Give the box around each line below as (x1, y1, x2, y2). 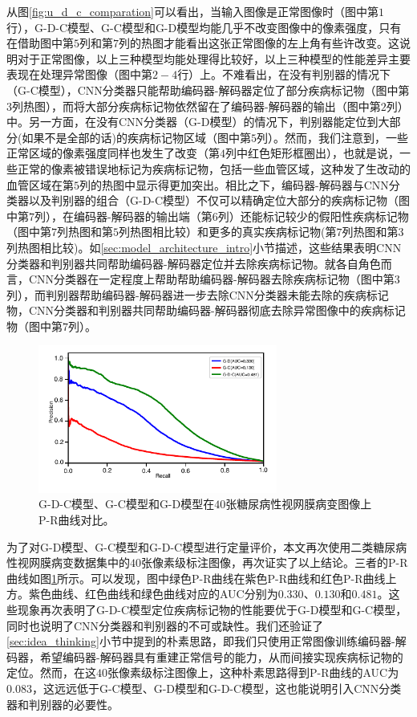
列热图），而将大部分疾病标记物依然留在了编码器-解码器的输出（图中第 (12, 97, 381, 114)
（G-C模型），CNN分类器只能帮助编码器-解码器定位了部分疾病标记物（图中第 (6, 81, 410, 98)
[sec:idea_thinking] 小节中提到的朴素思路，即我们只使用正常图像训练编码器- (6, 633, 395, 650)
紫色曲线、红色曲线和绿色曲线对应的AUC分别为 (28, 585, 278, 602)
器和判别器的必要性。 (6, 695, 119, 712)
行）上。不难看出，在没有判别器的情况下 (177, 66, 391, 83)
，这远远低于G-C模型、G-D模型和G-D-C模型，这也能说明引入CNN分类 (31, 679, 402, 696)
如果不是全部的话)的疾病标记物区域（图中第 (22, 128, 251, 145)
